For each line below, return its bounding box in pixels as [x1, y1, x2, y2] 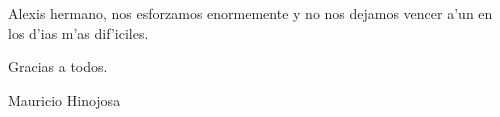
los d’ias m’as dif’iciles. [8, 22, 149, 43]
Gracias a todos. [8, 56, 108, 77]
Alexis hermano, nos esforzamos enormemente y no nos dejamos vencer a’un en [8, 3, 493, 23]
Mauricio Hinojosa [8, 89, 121, 110]
